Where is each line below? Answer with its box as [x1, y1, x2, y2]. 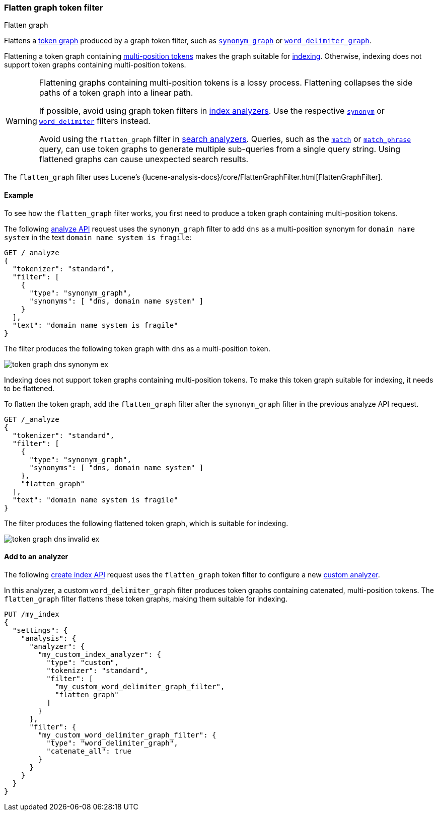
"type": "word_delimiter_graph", [46, 738, 178, 747]
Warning [6, 116, 37, 126]
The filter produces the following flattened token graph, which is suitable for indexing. [4, 518, 288, 528]
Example [4, 190, 34, 199]
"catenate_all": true [46, 747, 131, 755]
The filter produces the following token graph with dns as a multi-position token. [4, 344, 270, 353]
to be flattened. [4, 384, 55, 393]
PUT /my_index [4, 610, 59, 618]
